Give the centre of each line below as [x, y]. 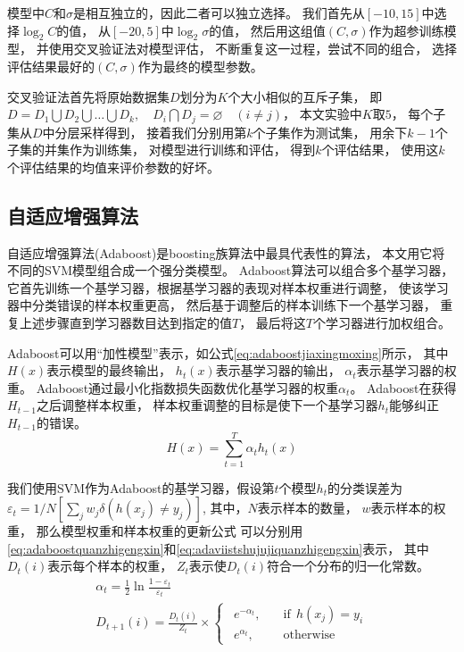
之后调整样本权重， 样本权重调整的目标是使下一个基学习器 [207, 405]
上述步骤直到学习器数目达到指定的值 [125, 322]
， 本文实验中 [323, 114]
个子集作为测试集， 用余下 [330, 132]
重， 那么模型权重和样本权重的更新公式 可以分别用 [155, 531]
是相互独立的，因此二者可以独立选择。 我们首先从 [219, 13]
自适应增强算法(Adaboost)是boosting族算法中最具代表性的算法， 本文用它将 [226, 252]
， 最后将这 [273, 322]
